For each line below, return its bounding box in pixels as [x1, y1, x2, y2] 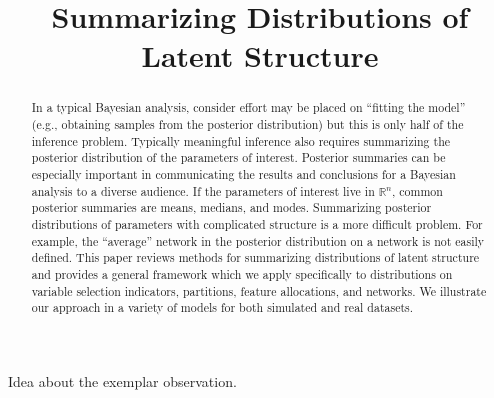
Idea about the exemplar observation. [8, 370, 237, 391]
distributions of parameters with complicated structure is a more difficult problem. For [31, 215, 483, 232]
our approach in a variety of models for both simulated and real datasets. [31, 299, 414, 316]
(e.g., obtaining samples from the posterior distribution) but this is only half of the [31, 116, 464, 133]
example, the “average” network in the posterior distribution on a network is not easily [31, 232, 485, 249]
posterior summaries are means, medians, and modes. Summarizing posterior [31, 199, 432, 216]
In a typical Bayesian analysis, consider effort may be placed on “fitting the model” [31, 99, 466, 116]
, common [391, 182, 443, 199]
